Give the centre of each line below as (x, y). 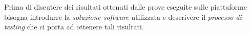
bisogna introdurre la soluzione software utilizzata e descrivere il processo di (123, 16)
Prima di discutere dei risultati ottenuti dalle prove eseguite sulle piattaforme (126, 7)
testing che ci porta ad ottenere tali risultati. (74, 27)
